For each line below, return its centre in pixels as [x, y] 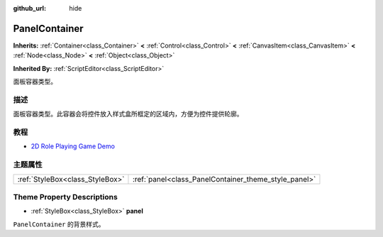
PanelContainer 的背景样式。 [59, 224]
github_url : [29, 8]
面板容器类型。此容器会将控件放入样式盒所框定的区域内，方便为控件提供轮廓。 [128, 114]
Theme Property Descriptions [66, 197]
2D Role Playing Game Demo [73, 146]
